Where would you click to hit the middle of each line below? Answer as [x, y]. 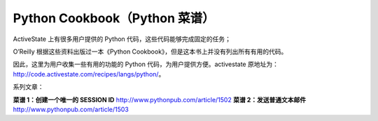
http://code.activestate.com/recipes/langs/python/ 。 [89, 74]
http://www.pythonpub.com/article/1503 [71, 109]
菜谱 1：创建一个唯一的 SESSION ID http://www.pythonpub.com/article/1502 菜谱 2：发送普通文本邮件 [160, 99]
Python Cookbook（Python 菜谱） [114, 18]
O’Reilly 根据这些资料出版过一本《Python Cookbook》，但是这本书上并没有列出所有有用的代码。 [150, 51]
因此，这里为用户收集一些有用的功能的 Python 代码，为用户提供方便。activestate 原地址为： [146, 64]
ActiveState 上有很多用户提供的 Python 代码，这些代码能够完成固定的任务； [122, 39]
